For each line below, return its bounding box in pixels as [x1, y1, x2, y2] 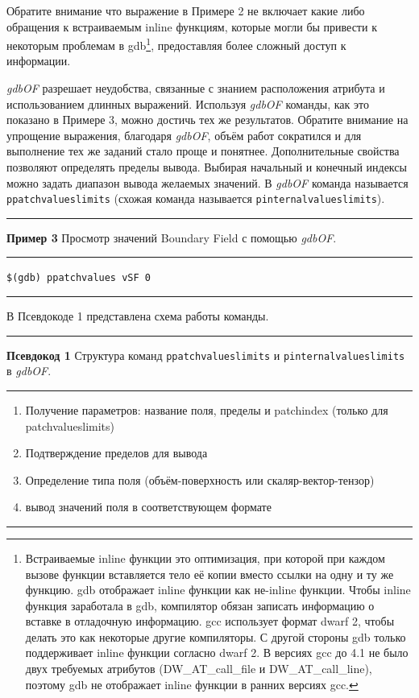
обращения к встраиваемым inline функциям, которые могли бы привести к [6, 18, 377, 35]
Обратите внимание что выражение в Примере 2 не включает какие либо [6, 2, 365, 19]
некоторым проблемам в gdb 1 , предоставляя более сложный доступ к [6, 35, 346, 53]
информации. [6, 52, 71, 69]
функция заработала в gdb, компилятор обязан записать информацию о [25, 597, 375, 613]
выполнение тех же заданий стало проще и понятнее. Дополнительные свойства [6, 142, 400, 159]
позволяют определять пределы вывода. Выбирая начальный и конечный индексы [6, 159, 407, 175]
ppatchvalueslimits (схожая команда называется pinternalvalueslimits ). [6, 190, 385, 207]
